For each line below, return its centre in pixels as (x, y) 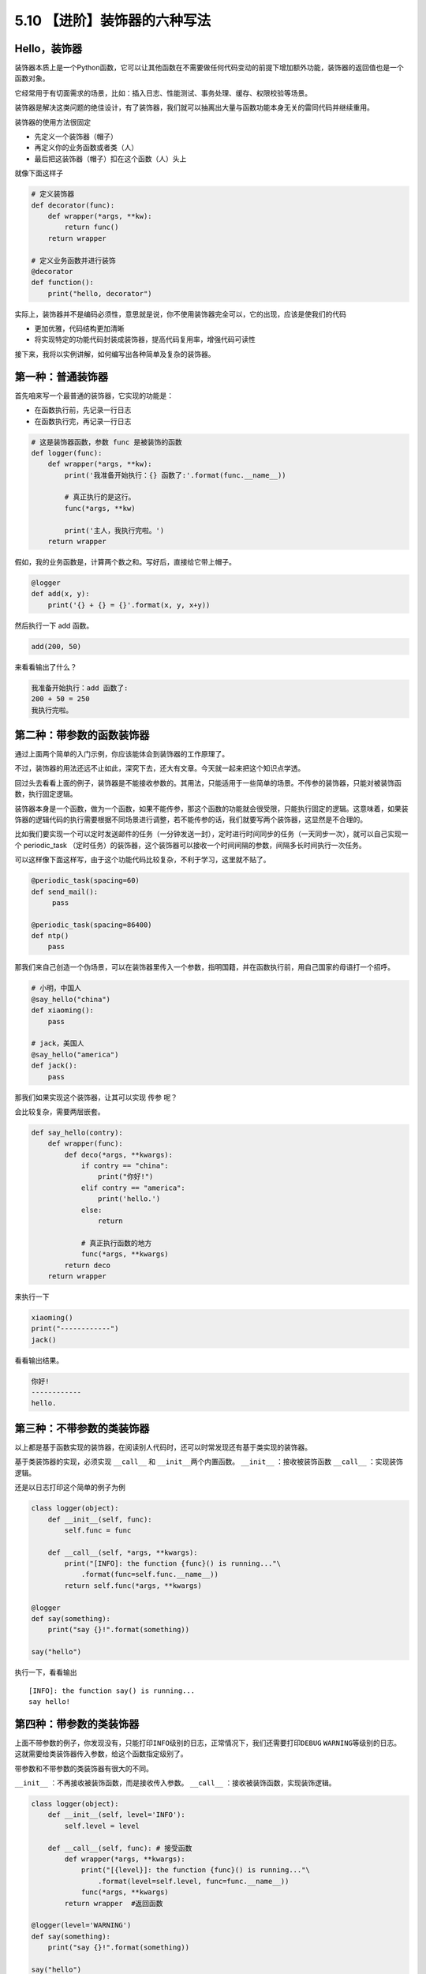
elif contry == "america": (133, 1188)
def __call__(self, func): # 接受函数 (120, 1848)
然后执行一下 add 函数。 (54, 625)
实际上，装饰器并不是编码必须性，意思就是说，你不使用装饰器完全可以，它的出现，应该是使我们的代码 (180, 314)
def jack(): (54, 1066)
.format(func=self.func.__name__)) (149, 1574)
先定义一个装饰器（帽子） (76, 137)
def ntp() (50, 936)
